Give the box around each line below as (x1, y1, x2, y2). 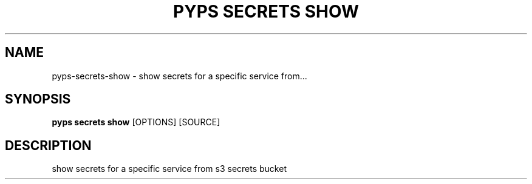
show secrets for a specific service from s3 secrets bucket (52, 163, 287, 174)
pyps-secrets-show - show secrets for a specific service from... (52, 70, 307, 81)
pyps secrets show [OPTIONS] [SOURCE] (52, 117, 220, 128)
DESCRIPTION (5, 137, 92, 153)
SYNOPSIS (5, 91, 71, 107)
